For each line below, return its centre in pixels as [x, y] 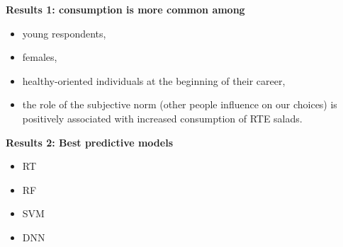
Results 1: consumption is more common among [125, 9]
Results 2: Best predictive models [89, 142]
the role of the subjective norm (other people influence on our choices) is [180, 104]
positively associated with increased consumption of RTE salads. [162, 118]
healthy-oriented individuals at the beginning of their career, [154, 80]
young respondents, [64, 33]
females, [40, 57]
